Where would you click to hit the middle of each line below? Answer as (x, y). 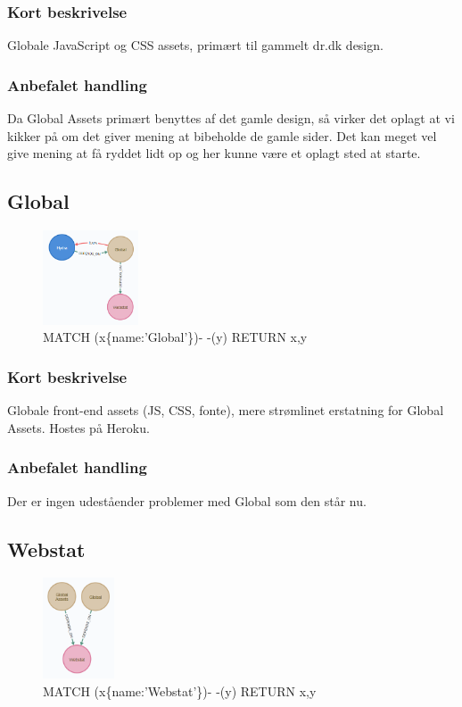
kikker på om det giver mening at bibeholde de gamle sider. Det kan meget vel (222, 135)
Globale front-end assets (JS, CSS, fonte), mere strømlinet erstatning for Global (226, 410)
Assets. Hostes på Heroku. (78, 427)
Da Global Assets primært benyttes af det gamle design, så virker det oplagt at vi (231, 118)
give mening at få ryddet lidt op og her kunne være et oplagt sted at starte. (214, 153)
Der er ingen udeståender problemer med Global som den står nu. (187, 500)
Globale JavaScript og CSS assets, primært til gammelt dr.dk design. (195, 45)
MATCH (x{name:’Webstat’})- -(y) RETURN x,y (180, 690)
